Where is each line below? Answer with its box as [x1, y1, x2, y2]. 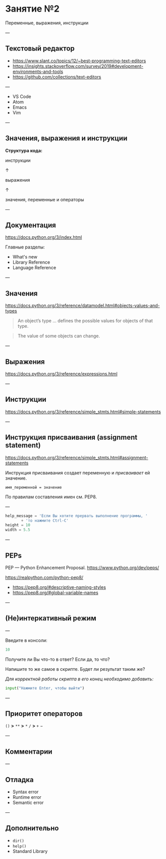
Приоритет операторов [5, 709, 83, 718]
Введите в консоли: [5, 637, 47, 643]
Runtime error [12, 794, 42, 800]
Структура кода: [5, 147, 43, 153]
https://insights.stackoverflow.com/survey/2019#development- [12, 63, 144, 69]
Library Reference [12, 259, 50, 266]
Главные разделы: [5, 244, 45, 250]
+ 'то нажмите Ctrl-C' [21, 518, 69, 523]
